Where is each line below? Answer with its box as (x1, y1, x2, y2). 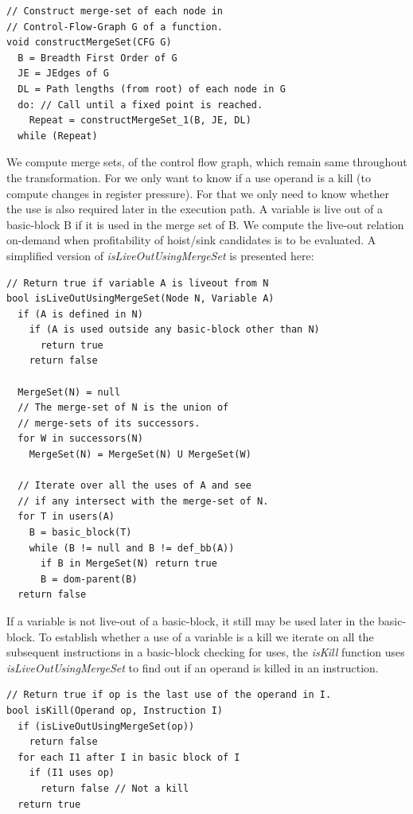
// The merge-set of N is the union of (18, 402, 229, 414)
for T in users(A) (18, 511, 115, 523)
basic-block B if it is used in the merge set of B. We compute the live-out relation (6, 216, 404, 232)
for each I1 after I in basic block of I (18, 751, 240, 763)
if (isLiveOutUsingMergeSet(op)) (18, 720, 195, 732)
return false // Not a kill (40, 782, 189, 794)
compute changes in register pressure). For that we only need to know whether (6, 185, 389, 201)
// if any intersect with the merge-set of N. (18, 495, 269, 507)
